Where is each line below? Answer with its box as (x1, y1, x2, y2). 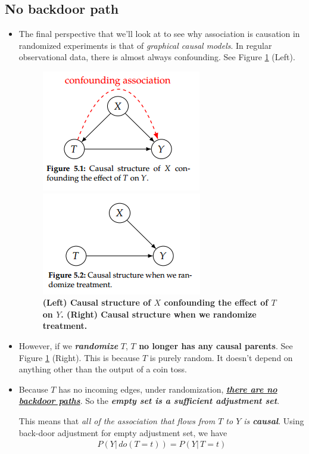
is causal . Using (244, 414, 304, 427)
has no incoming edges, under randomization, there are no (58, 383, 277, 395)
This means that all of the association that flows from (18, 414, 216, 427)
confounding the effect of (164, 296, 269, 309)
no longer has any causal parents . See (139, 339, 293, 352)
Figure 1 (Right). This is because (18, 351, 140, 363)
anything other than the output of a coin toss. (18, 363, 187, 375)
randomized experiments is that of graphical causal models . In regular (18, 39, 272, 51)
